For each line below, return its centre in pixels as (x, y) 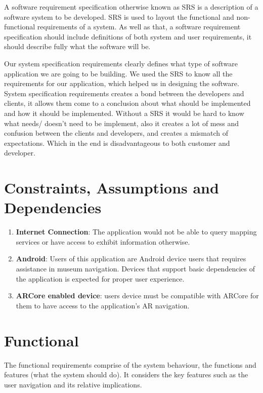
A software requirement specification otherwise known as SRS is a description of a (131, 7)
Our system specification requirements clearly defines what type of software (121, 63)
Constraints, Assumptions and (112, 188)
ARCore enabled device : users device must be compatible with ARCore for (137, 296)
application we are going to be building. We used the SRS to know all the (118, 73)
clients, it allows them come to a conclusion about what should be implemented (127, 103)
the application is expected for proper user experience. (100, 278)
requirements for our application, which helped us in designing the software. (122, 83)
